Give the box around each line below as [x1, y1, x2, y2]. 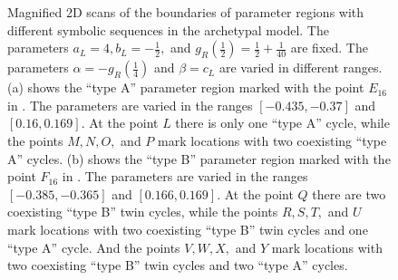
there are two [312, 184, 386, 203]
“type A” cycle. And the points [7, 237, 180, 256]
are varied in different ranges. [218, 58, 383, 77]
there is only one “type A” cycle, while [175, 113, 390, 132]
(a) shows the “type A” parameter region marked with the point [7, 78, 364, 97]
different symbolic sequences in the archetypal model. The [7, 20, 329, 39]
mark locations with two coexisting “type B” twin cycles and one [7, 219, 368, 238]
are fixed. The [290, 38, 368, 57]
